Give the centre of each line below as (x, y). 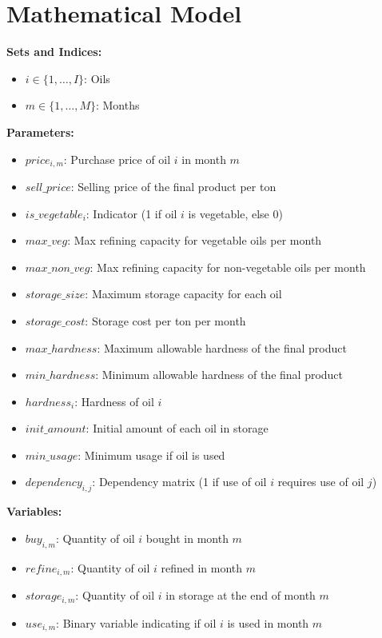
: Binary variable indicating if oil (136, 622)
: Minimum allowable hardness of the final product (219, 375)
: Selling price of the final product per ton (173, 186)
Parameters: (40, 132)
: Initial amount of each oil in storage (177, 428)
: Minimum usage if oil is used (151, 455)
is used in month (268, 622)
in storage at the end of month (241, 595)
